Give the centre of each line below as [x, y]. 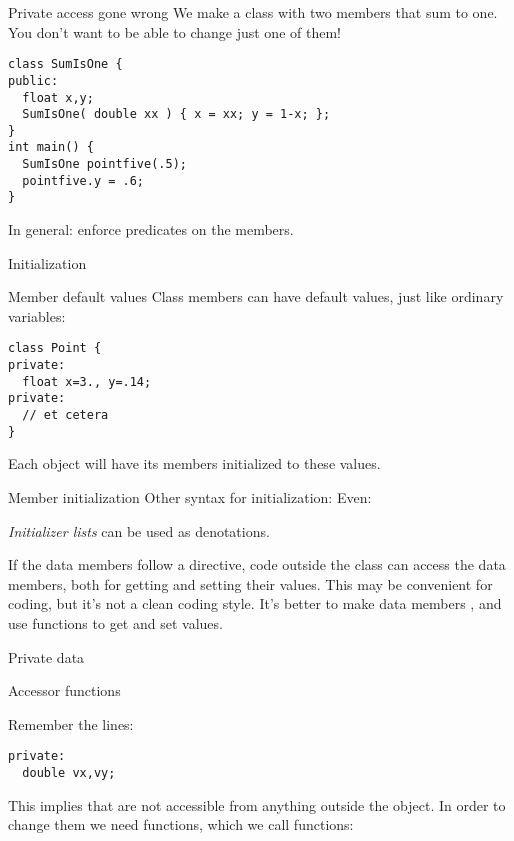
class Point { [55, 348]
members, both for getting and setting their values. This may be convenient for [250, 583]
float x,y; [58, 97]
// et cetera [65, 415]
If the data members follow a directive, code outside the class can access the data [257, 564]
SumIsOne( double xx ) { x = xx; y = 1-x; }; [176, 114]
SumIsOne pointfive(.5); [104, 164]
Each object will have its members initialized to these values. [194, 463]
